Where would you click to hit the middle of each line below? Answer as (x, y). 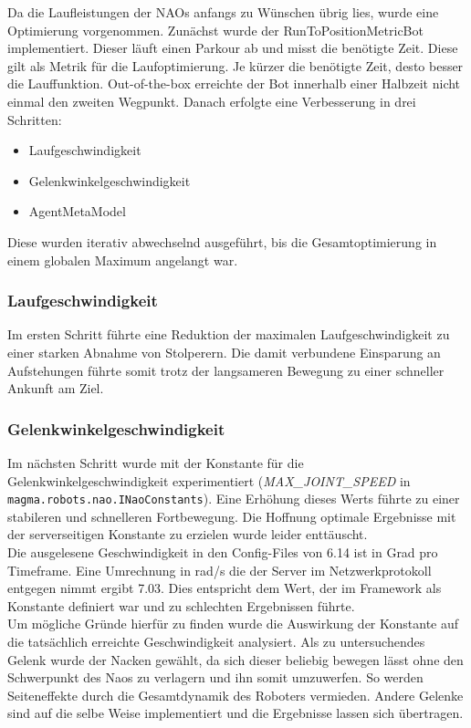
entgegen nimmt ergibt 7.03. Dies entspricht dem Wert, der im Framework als (225, 588)
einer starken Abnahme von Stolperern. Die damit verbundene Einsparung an (224, 352)
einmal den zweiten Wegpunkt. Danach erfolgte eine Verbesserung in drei (212, 101)
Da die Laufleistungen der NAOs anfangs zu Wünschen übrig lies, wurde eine (223, 12)
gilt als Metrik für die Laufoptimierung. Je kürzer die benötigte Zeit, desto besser (235, 65)
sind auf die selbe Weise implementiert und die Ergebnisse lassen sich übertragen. (235, 713)
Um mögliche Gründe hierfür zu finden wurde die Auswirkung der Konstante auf (233, 624)
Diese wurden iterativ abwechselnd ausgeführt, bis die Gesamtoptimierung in (222, 241)
